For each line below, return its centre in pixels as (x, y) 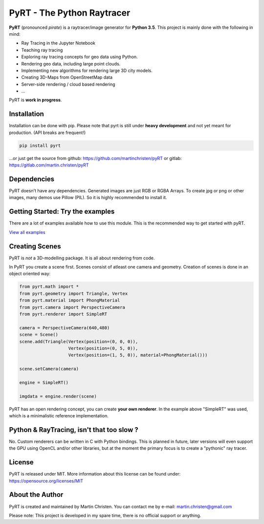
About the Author (36, 495)
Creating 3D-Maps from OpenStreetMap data (67, 77)
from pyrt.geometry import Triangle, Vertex (74, 293)
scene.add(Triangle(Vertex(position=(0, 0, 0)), (79, 342)
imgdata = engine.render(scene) (58, 396)
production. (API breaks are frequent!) (47, 133)
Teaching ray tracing (42, 50)
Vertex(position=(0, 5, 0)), (103, 348)
